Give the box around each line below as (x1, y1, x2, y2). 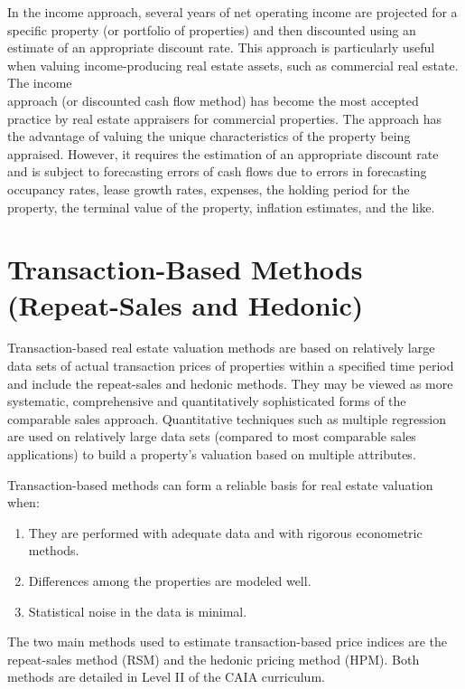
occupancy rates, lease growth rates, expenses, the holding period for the (7, 179, 410, 198)
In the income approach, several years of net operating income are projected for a (7, 3, 458, 21)
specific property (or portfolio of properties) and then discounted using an (7, 20, 416, 39)
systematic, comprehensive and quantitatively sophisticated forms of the (7, 392, 406, 411)
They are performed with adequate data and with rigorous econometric (28, 523, 423, 542)
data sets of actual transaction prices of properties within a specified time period (7, 356, 454, 375)
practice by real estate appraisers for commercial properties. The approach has (7, 109, 442, 127)
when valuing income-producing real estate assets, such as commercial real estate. (7, 55, 459, 74)
